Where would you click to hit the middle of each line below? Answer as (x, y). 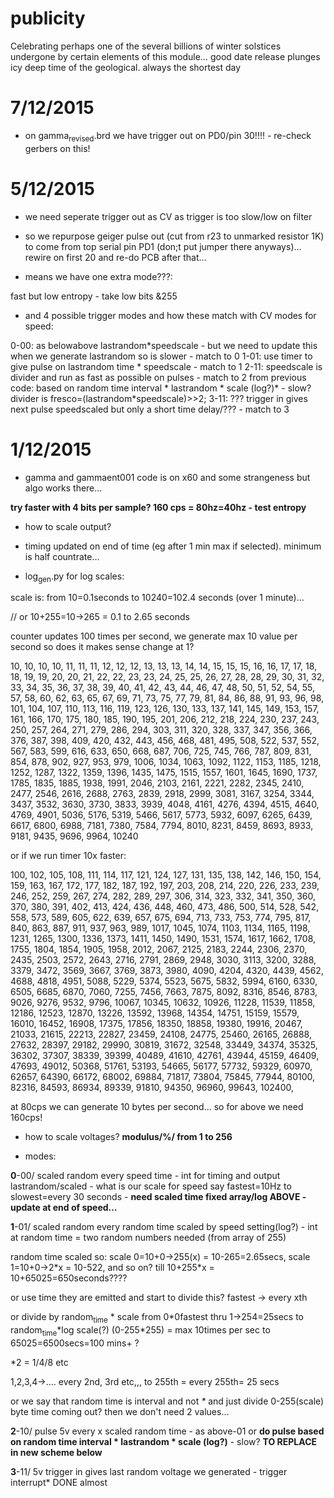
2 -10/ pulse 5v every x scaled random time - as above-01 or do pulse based (167, 1431)
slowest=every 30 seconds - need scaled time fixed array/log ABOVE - (158, 1197)
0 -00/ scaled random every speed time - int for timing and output (145, 1176)
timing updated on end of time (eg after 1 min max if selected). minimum (173, 546)
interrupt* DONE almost (59, 1482)
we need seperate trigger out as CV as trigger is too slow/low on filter (168, 216)
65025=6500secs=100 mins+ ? (75, 1343)
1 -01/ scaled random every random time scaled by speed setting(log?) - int (164, 1227)
